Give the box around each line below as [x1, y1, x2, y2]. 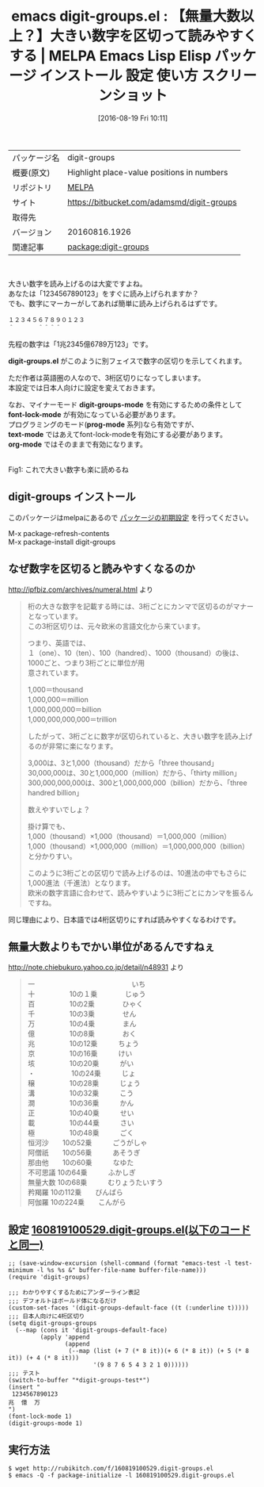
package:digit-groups [66, 241, 149, 252]
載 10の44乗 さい [27, 1118, 134, 1128]
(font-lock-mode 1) [8, 1412, 73, 1420]
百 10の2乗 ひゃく [27, 999, 144, 1009]
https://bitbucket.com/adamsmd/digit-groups [66, 196, 237, 207]
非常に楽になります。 [48, 741, 118, 750]
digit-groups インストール [8, 490, 136, 504]
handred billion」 [27, 788, 84, 797]
